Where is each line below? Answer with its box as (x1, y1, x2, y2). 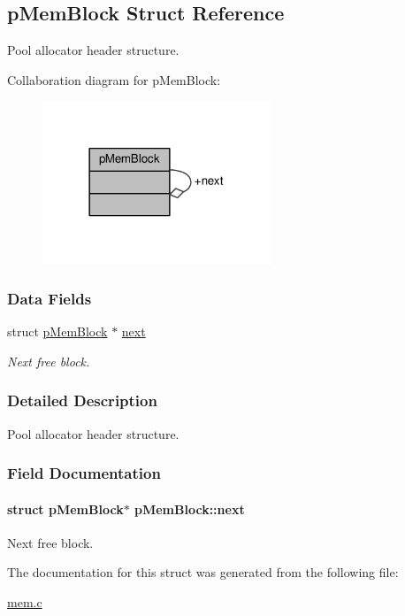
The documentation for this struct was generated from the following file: (7, 563, 399, 581)
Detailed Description (7, 389, 157, 412)
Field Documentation (7, 462, 161, 484)
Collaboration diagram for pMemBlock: (7, 70, 221, 89)
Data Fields (7, 287, 92, 309)
